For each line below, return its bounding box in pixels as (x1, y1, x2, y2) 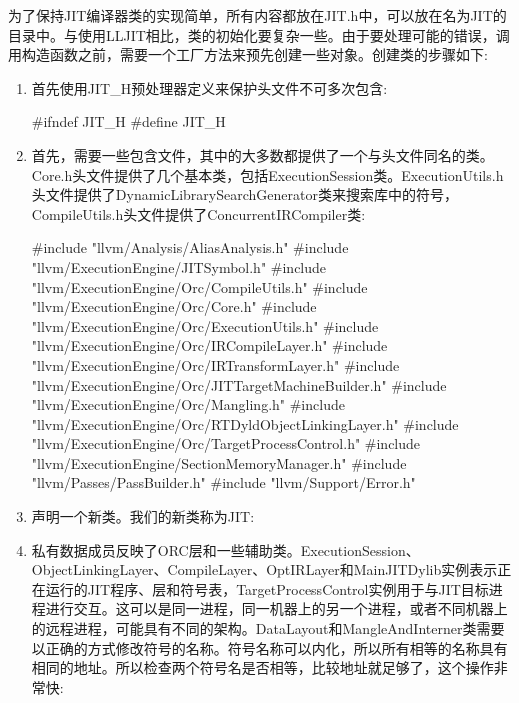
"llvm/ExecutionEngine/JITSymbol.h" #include (31, 256, 327, 277)
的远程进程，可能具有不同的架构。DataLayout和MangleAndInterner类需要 (31, 618, 505, 639)
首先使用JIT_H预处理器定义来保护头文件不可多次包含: (31, 77, 388, 98)
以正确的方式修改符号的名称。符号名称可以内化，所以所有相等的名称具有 (31, 637, 508, 658)
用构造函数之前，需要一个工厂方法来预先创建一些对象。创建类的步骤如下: (8, 44, 488, 65)
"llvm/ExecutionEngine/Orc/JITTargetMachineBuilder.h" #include (31, 374, 447, 395)
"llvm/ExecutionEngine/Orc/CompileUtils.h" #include (31, 276, 368, 297)
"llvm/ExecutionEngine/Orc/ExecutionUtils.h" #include (31, 315, 379, 336)
